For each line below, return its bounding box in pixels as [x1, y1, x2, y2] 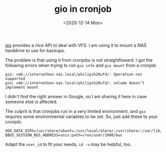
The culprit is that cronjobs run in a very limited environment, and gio [5, 108, 146, 114]
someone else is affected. [5, 99, 58, 105]
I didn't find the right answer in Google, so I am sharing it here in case [5, 93, 147, 99]
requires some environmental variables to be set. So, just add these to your [5, 114, 158, 119]
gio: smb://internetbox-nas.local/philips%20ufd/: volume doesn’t [5, 80, 145, 85]
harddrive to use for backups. [5, 47, 66, 53]
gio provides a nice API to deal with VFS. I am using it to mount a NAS [5, 42, 147, 48]
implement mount [5, 85, 39, 90]
